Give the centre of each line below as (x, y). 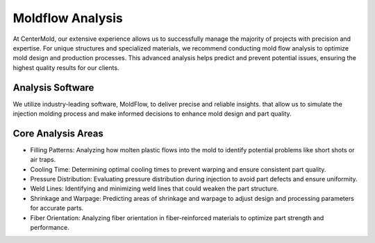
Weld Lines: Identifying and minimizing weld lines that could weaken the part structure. (155, 189)
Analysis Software (53, 88)
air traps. (43, 160)
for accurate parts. (57, 208)
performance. (50, 228)
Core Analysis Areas (58, 133)
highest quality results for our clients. (66, 67)
